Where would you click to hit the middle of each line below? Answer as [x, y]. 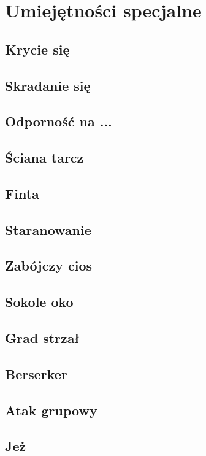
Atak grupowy [51, 410]
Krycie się [37, 49]
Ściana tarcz [44, 157]
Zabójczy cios [49, 265]
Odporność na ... [59, 121]
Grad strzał [42, 338]
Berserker [36, 373]
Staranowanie [48, 229]
